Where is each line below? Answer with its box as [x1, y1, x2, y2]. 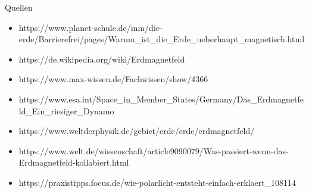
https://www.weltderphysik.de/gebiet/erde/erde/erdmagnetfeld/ [18, 124, 255, 137]
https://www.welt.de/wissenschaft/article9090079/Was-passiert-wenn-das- [18, 144, 289, 157]
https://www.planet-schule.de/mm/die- [18, 21, 163, 33]
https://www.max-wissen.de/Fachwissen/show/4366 [18, 73, 208, 85]
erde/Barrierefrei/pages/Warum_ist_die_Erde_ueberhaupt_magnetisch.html [18, 33, 305, 45]
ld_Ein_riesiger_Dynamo [18, 104, 114, 117]
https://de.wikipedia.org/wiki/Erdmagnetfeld [18, 52, 185, 65]
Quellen [5, 1, 33, 13]
